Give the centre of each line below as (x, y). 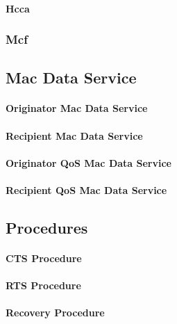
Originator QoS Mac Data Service (88, 162)
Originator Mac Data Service (77, 108)
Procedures (47, 227)
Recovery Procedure (55, 313)
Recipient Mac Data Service (74, 135)
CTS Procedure (44, 258)
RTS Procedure (43, 285)
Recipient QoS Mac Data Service (86, 189)
